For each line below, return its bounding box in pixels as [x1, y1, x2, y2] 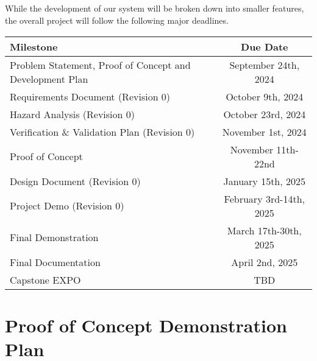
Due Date [241, 39, 288, 54]
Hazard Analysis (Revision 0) [10, 107, 135, 121]
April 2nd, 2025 [231, 254, 298, 269]
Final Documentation [10, 254, 101, 269]
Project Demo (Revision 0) [10, 198, 124, 213]
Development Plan [10, 71, 88, 86]
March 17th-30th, [227, 223, 302, 237]
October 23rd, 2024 [223, 107, 306, 121]
